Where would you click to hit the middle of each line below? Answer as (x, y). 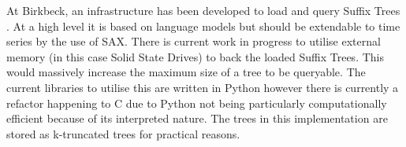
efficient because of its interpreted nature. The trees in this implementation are (197, 118)
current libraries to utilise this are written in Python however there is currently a (203, 87)
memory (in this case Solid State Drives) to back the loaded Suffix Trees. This (195, 56)
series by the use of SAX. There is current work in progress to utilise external (194, 41)
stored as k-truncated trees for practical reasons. (123, 133)
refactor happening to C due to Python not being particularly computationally (197, 103)
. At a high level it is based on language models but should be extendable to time (203, 26)
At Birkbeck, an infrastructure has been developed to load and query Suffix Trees (203, 10)
